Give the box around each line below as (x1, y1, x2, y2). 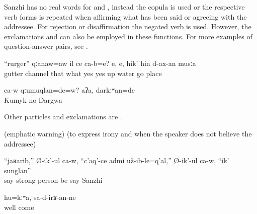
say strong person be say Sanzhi (4, 175, 103, 185)
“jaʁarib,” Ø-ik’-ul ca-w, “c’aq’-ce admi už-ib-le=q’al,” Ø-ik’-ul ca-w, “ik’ (4, 155, 229, 166)
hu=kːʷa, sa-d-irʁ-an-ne (4, 191, 76, 202)
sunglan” (4, 165, 31, 175)
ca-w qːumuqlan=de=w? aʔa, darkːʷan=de (4, 85, 135, 95)
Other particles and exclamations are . (4, 111, 122, 122)
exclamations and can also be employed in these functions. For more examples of (4, 31, 252, 41)
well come (4, 201, 34, 212)
